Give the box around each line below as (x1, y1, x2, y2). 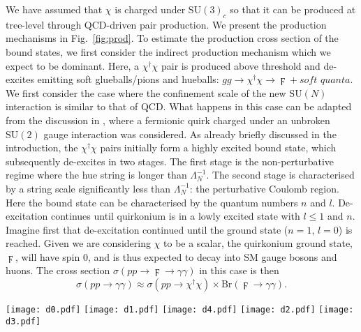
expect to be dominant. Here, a (6, 58, 139, 73)
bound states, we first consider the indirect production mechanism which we (6, 44, 331, 59)
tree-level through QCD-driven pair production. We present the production (6, 17, 327, 31)
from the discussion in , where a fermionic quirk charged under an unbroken (6, 112, 330, 127)
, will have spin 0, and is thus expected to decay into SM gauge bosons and (15, 249, 337, 264)
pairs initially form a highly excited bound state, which (100, 140, 337, 155)
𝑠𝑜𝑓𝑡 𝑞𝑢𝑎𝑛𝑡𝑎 (300, 75, 351, 86)
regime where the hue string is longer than (6, 167, 187, 182)
